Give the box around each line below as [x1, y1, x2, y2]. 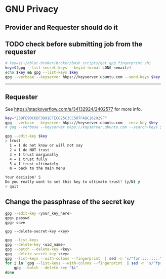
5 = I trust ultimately [9, 161, 58, 166]
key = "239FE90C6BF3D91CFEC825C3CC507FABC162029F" [5, 115, 107, 121]
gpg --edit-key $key [5, 134, 48, 139]
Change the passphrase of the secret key [5, 198, 135, 206]
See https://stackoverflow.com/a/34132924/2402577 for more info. [5, 106, 142, 112]
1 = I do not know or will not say [9, 143, 83, 148]
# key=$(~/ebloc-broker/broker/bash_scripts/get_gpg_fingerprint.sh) [5, 61, 152, 66]
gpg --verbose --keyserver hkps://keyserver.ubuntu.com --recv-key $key [5, 120, 158, 125]
